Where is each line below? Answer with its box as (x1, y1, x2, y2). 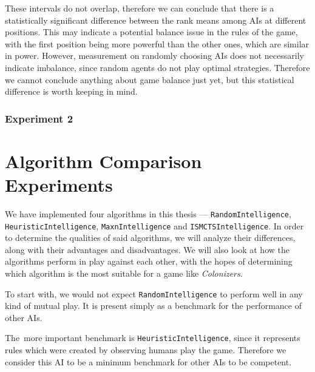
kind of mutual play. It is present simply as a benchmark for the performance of (5, 299, 302, 312)
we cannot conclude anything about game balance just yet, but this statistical (5, 73, 294, 86)
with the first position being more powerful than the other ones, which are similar (5, 37, 310, 50)
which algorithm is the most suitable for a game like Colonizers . (5, 267, 243, 279)
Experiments (5, 172, 113, 197)
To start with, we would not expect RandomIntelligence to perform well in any (5, 287, 303, 300)
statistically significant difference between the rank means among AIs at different (5, 13, 307, 26)
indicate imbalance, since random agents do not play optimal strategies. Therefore (5, 61, 310, 73)
